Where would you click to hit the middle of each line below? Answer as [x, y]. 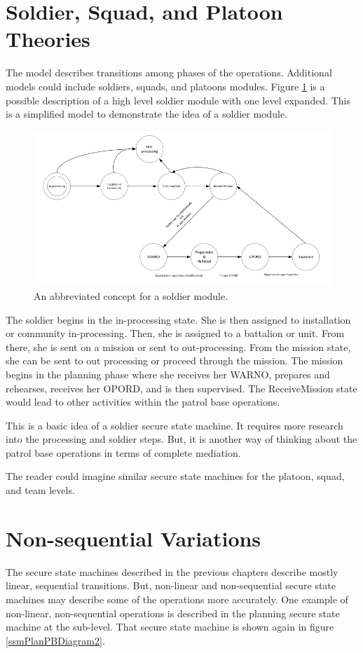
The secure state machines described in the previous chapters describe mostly [172, 571]
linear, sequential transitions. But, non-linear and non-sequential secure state [171, 585]
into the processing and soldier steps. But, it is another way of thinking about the [181, 439]
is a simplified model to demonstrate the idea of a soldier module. [147, 114]
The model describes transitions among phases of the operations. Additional [169, 73]
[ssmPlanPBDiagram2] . [55, 640]
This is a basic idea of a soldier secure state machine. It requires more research [174, 425]
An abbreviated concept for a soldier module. [131, 295]
